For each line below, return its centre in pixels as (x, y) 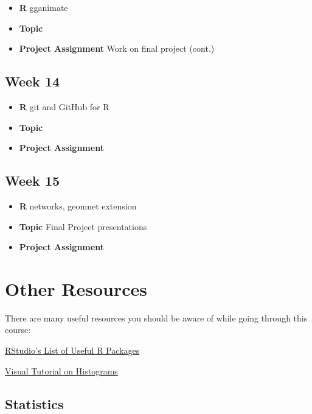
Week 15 (33, 181)
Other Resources (76, 288)
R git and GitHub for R (64, 106)
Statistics (34, 403)
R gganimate (43, 7)
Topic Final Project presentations (83, 226)
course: (18, 330)
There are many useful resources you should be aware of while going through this (156, 318)
